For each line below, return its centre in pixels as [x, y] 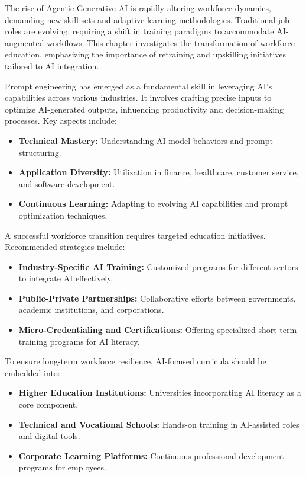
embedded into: [32, 372]
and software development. [67, 183]
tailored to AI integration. [52, 65]
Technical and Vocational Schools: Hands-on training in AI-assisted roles [159, 424]
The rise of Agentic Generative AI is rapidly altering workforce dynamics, [138, 8]
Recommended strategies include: [65, 247]
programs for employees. [62, 467]
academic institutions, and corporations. [91, 310]
